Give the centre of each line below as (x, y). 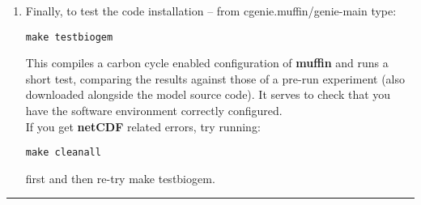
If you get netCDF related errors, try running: (143, 126)
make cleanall (63, 153)
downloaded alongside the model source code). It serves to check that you (208, 94)
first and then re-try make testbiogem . (120, 178)
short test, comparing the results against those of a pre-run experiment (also (215, 78)
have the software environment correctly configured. (154, 111)
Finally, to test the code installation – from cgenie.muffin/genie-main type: (211, 11)
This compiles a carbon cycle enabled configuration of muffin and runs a (207, 63)
